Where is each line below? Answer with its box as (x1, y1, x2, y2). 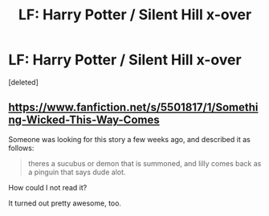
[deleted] (8, 77, 39, 87)
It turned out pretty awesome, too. (8, 198, 122, 208)
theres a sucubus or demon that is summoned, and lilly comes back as (27, 158, 262, 168)
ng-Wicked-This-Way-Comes (8, 113, 160, 127)
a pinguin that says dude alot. (27, 167, 126, 177)
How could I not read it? (8, 182, 88, 192)
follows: (8, 143, 35, 153)
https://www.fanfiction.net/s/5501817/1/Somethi (8, 100, 259, 114)
